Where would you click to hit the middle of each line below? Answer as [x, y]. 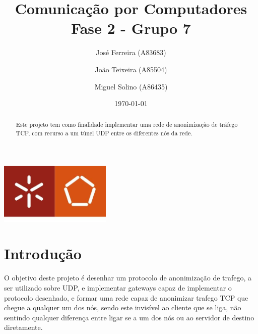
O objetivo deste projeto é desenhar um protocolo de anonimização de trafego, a [128, 278]
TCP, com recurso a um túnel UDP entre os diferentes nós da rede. [104, 133]
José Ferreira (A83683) [131, 52]
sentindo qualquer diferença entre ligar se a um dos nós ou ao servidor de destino [129, 317]
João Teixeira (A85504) [131, 69]
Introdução [43, 253]
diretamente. [23, 327]
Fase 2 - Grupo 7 [131, 28]
